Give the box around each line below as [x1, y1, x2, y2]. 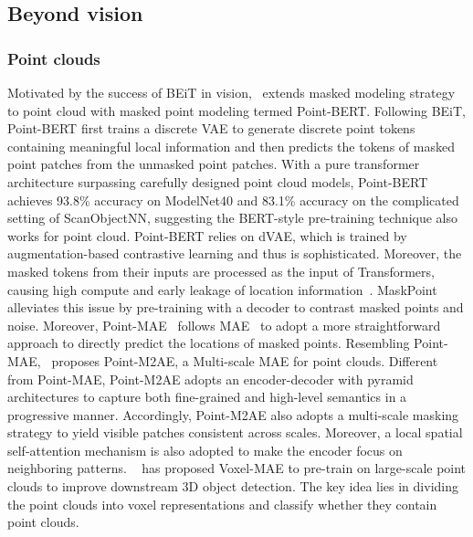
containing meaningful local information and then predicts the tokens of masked [7, 136, 455, 155]
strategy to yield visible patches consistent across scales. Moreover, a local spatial [7, 423, 463, 442]
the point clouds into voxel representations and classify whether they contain [7, 494, 437, 513]
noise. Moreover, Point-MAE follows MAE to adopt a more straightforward [7, 315, 441, 334]
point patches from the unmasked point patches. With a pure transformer [7, 154, 420, 174]
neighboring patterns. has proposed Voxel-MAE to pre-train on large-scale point [7, 458, 467, 478]
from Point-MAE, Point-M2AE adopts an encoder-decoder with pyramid [7, 369, 414, 388]
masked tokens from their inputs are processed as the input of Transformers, [7, 261, 435, 280]
